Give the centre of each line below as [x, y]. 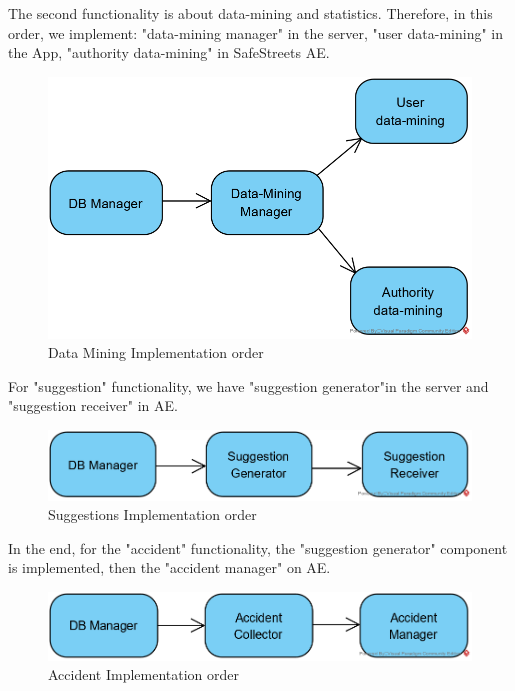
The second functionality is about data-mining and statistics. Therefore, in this [250, 13]
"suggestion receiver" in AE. [93, 405]
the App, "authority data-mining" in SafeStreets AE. [169, 52]
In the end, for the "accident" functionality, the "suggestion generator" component [258, 547]
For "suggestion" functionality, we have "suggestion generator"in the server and [248, 385]
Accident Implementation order [144, 674]
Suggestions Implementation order [152, 514]
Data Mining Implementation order [156, 352]
